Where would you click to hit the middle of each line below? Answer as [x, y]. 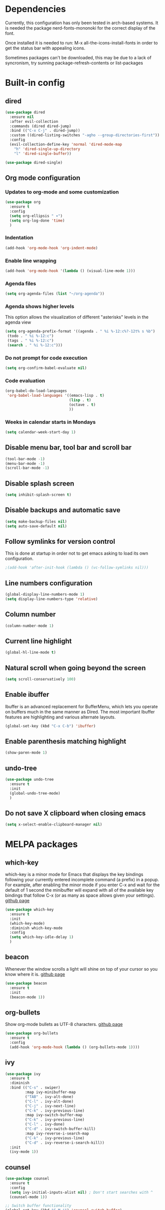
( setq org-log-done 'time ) [37, 221]
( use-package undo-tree [30, 780]
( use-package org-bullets [32, 1033]
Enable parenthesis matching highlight [66, 741]
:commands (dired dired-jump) [40, 126]
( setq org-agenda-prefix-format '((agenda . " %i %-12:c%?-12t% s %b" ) [80, 332]
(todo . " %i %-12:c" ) [31, 336]
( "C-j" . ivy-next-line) [50, 1106]
